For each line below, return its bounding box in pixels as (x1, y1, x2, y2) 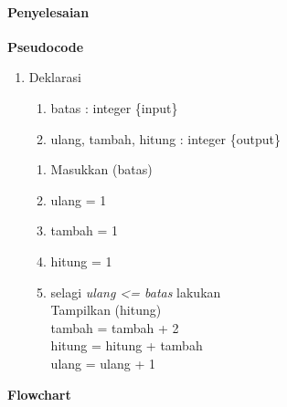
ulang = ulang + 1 (50, 353, 155, 372)
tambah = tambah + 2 (50, 318, 179, 337)
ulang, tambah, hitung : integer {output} (50, 129, 281, 148)
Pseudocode (7, 37, 84, 56)
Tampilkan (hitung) (50, 300, 162, 319)
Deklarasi (28, 68, 81, 87)
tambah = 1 (50, 221, 119, 240)
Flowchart (7, 384, 71, 403)
